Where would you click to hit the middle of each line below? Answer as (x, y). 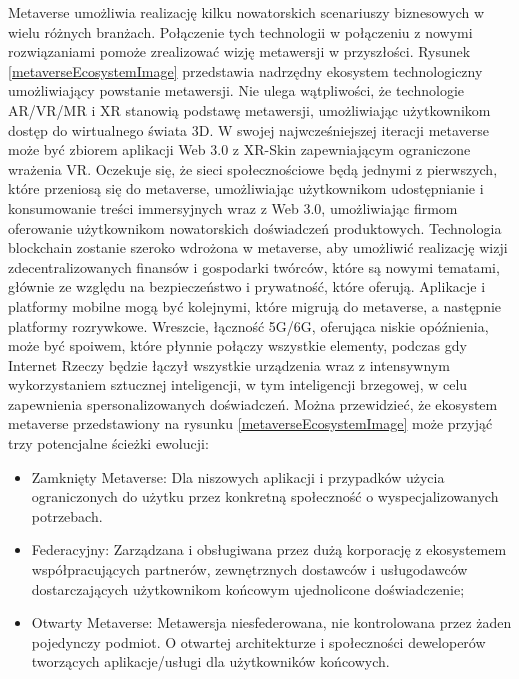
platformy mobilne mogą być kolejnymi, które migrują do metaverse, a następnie (255, 305)
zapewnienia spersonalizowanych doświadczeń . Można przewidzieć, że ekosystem (253, 403)
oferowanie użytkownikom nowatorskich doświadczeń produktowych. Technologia (255, 227)
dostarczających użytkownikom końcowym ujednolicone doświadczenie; (248, 588)
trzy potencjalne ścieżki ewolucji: (108, 443)
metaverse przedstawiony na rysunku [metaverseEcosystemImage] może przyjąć (250, 423)
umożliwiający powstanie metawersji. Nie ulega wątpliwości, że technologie (236, 90)
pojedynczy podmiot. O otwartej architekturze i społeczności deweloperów (258, 641)
